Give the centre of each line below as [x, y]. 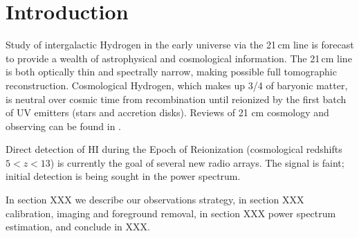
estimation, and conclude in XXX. [78, 227]
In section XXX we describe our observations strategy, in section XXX [155, 200]
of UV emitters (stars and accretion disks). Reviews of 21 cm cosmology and [167, 112]
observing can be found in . [63, 126]
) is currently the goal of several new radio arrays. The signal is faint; [197, 162]
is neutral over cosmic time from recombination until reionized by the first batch [176, 99]
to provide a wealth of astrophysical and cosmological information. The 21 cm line [179, 58]
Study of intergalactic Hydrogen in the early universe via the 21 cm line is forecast [180, 45]
